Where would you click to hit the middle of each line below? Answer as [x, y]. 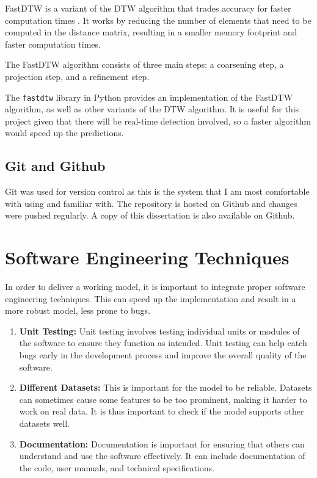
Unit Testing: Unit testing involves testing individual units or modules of [159, 331]
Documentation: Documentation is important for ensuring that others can [162, 444]
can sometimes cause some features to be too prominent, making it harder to [163, 399]
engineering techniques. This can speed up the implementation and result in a [151, 298]
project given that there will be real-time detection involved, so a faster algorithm [158, 121]
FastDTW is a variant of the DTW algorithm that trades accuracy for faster [148, 8]
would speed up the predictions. [64, 133]
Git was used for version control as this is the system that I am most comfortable [157, 191]
